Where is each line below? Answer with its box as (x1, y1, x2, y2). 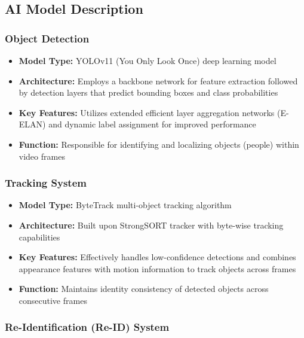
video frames (19, 150, 65, 162)
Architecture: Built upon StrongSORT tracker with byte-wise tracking (19, 218, 284, 231)
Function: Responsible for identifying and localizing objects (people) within (19, 138, 299, 150)
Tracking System (5, 175, 87, 190)
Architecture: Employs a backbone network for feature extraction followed (19, 74, 298, 87)
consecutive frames (19, 294, 87, 306)
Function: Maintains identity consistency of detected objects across (19, 282, 269, 295)
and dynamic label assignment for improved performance (48, 118, 256, 130)
